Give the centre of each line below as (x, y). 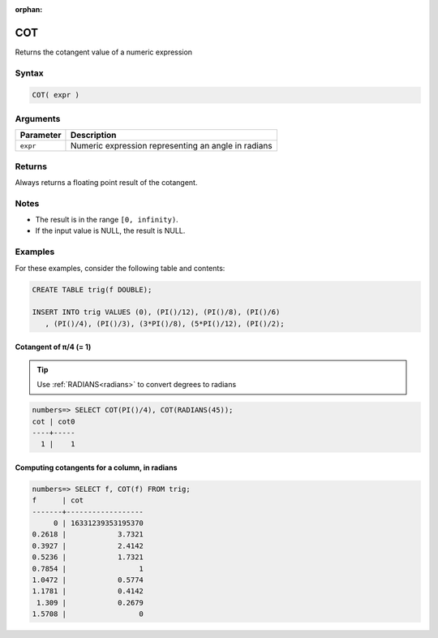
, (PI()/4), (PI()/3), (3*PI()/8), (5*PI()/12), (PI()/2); (165, 323)
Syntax (29, 73)
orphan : (29, 9)
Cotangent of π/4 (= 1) (53, 347)
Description (93, 136)
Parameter (41, 136)
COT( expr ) (56, 95)
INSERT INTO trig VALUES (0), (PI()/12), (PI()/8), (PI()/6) (156, 312)
